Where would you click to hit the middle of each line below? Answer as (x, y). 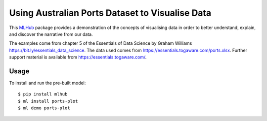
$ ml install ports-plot (48, 101)
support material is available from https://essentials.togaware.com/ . (78, 57)
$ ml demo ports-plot (44, 108)
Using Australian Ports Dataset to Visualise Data (110, 13)
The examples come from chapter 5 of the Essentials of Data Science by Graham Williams (101, 43)
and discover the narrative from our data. (51, 34)
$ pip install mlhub (43, 94)
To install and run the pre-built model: (47, 83)
